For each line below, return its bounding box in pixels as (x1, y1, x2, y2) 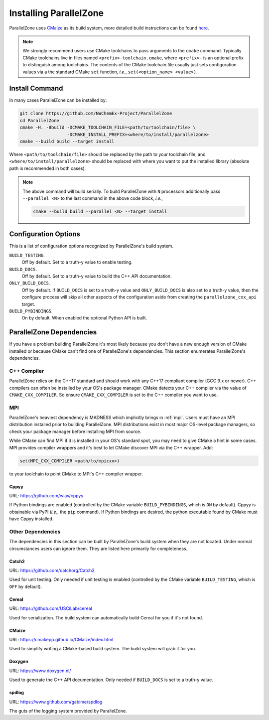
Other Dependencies (9, 528, 61, 535)
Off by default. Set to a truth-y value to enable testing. (21, 259, 133, 265)
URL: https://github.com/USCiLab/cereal (9, 605, 92, 611)
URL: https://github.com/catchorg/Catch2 (9, 568, 95, 574)
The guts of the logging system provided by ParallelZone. (9, 708, 127, 714)
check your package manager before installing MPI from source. (9, 429, 141, 434)
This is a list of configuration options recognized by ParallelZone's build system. (9, 243, 174, 249)
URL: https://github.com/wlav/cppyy (9, 492, 84, 498)
